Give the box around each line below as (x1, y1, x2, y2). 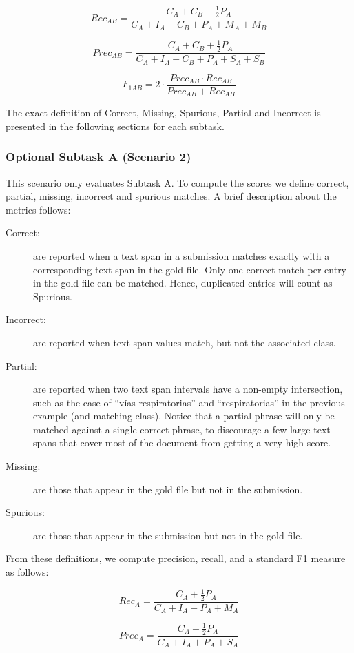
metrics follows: (6, 202, 71, 216)
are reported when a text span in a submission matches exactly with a (33, 248, 330, 262)
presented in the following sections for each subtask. (6, 118, 225, 133)
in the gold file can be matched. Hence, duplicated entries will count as (33, 276, 333, 290)
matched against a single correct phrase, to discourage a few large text (33, 422, 331, 436)
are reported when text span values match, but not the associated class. (33, 335, 336, 349)
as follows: (6, 565, 49, 579)
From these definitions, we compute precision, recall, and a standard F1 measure (6, 551, 346, 566)
